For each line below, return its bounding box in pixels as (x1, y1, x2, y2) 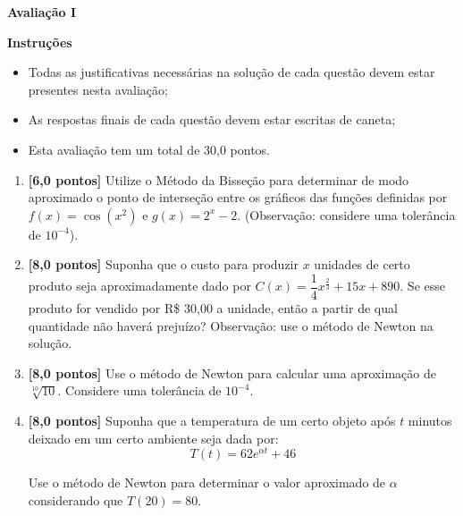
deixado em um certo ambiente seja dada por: (28, 428, 279, 447)
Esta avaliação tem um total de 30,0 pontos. (28, 140, 271, 158)
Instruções (7, 32, 72, 51)
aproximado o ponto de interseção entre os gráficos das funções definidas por (28, 188, 448, 207)
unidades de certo (314, 255, 410, 274)
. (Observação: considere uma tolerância (237, 205, 456, 224)
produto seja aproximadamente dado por (28, 276, 251, 295)
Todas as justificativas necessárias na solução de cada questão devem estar (28, 63, 435, 81)
